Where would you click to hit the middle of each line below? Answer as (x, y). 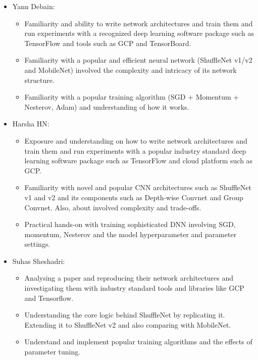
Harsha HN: (31, 124)
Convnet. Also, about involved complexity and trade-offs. (113, 207)
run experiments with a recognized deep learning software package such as (139, 33)
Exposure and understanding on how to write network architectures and (136, 140)
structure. (39, 80)
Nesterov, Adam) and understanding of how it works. (107, 106)
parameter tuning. (53, 352)
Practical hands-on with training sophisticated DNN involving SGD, (130, 224)
